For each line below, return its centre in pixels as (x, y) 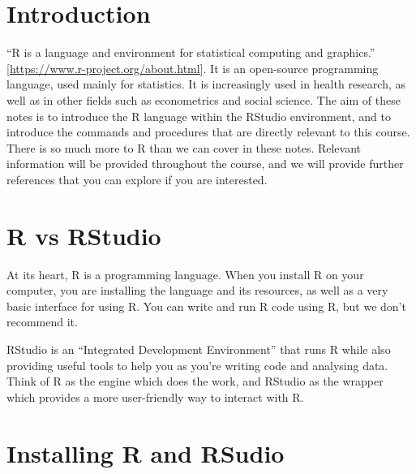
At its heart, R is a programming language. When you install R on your (185, 274)
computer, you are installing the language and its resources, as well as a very (197, 290)
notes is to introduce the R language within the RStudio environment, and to (199, 116)
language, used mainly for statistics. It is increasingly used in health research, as (206, 84)
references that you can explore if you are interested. (137, 179)
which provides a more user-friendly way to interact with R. (155, 396)
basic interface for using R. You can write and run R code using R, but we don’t (206, 306)
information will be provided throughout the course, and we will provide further (205, 164)
